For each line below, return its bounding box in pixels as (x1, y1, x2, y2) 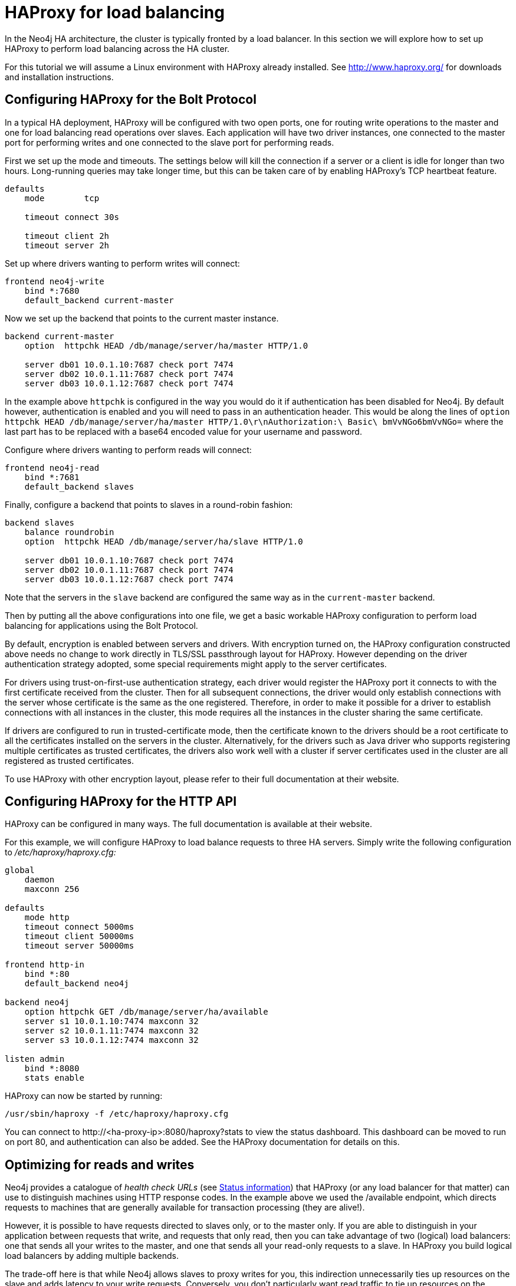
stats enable (24, 1073, 84, 1083)
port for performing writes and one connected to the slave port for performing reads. (5, 137, 334, 147)
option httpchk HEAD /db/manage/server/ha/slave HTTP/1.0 (24, 536, 303, 546)
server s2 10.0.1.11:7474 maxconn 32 (24, 1026, 199, 1036)
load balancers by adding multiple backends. (5, 1251, 179, 1261)
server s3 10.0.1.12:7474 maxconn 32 (24, 1035, 199, 1045)
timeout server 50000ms (24, 941, 134, 951)
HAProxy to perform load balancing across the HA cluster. (5, 43, 230, 54)
